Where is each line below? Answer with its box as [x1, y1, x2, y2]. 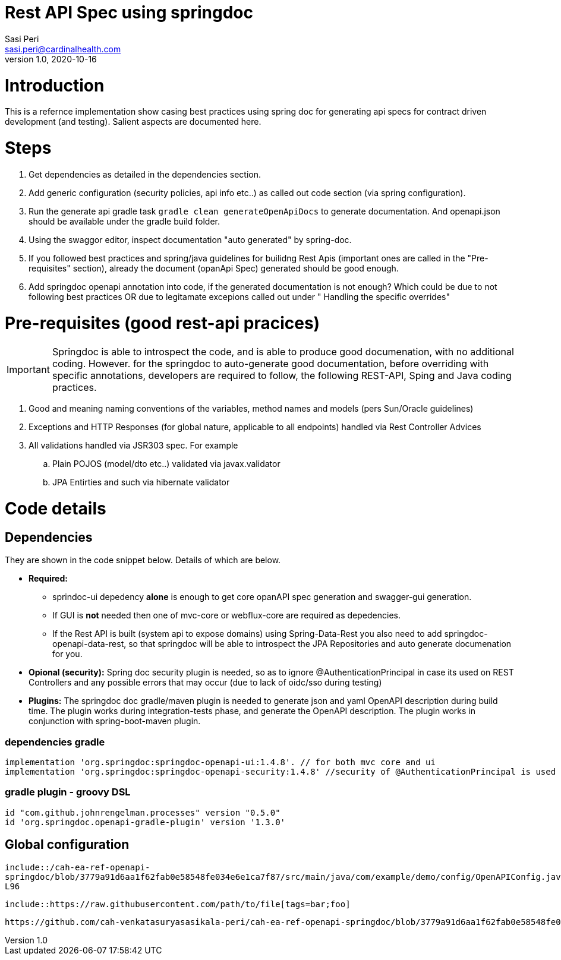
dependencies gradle [5, 735, 105, 748]
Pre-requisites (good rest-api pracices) [5, 312, 320, 333]
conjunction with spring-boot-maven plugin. [29, 716, 201, 727]
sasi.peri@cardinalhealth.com [5, 43, 121, 54]
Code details [5, 498, 106, 519]
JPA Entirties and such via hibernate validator [52, 477, 230, 488]
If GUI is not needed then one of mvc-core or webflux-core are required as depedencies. [52, 610, 401, 621]
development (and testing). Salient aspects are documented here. [5, 116, 261, 127]
